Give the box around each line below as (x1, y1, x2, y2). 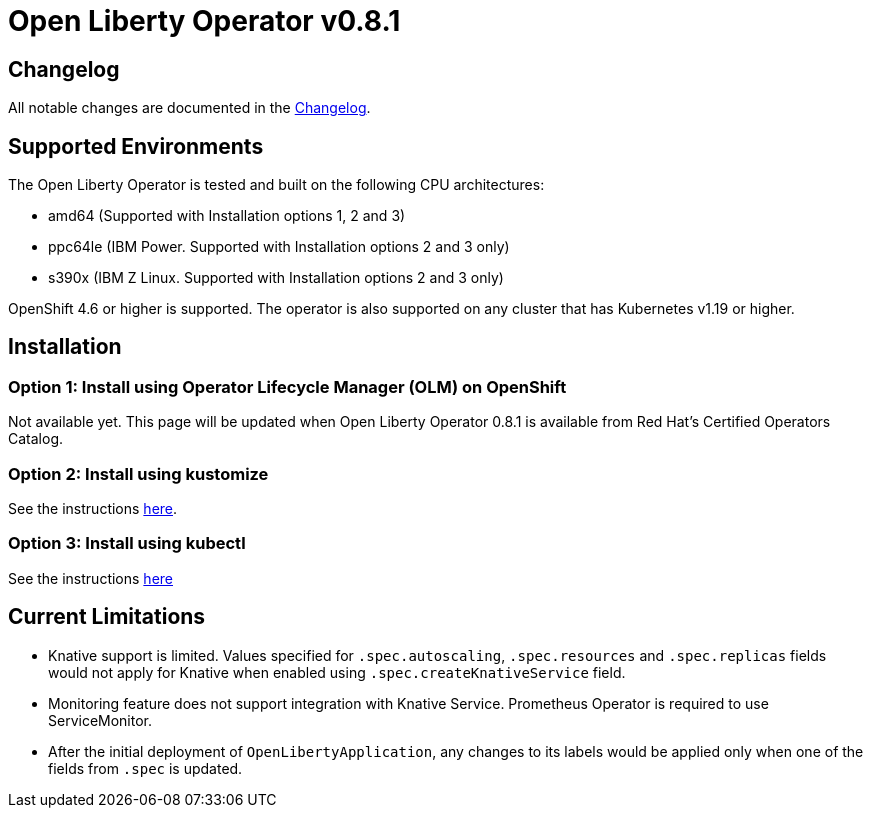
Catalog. (8, 430, 64, 448)
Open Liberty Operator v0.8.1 (8, 4, 401, 38)
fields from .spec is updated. (48, 759, 243, 777)
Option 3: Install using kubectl (8, 533, 246, 554)
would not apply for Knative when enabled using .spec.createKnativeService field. (48, 663, 626, 681)
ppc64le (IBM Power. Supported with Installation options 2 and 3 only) (48, 238, 510, 256)
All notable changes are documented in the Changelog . (8, 99, 371, 117)
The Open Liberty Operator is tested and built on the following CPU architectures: (8, 176, 545, 194)
